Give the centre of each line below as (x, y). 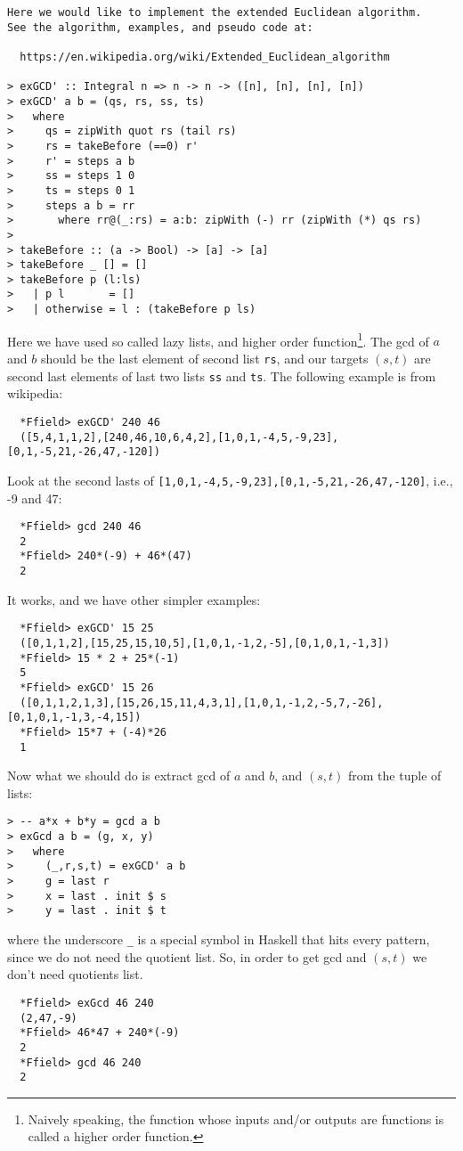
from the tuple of (395, 775)
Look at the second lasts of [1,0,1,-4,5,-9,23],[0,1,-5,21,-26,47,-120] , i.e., (230, 480)
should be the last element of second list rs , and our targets (204, 359)
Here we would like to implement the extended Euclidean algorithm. (215, 12)
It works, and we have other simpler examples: (134, 599)
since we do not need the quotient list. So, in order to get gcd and (187, 956)
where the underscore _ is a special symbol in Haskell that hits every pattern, (219, 939)
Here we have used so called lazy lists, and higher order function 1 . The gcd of (218, 339)
